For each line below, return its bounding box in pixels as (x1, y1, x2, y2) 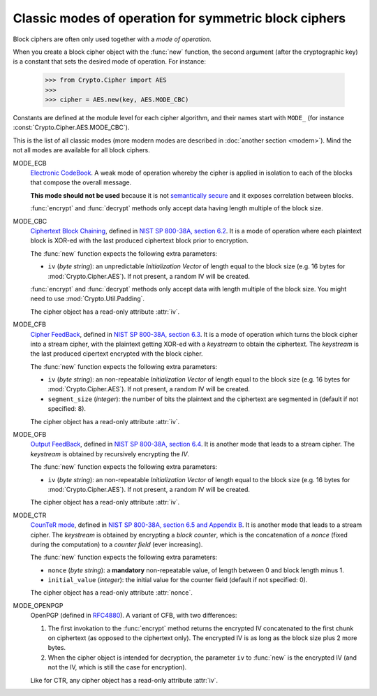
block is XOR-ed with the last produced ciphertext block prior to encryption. (30, 236, 249, 245)
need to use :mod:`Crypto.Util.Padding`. (30, 294, 145, 303)
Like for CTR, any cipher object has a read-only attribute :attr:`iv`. (30, 676, 219, 684)
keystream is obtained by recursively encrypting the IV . (30, 449, 190, 458)
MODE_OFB (13, 430, 47, 439)
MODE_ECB (13, 159, 47, 167)
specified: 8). (47, 405, 87, 413)
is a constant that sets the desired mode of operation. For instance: (13, 57, 206, 66)
